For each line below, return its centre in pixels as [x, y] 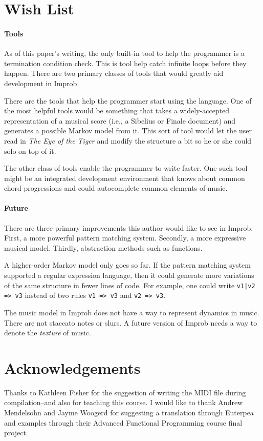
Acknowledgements [72, 367]
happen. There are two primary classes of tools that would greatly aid [114, 73]
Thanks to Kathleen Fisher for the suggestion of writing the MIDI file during [125, 392]
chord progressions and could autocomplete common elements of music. [116, 188]
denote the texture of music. [48, 333]
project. [16, 433]
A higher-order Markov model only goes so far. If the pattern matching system [127, 265]
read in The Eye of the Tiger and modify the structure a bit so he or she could [128, 140]
